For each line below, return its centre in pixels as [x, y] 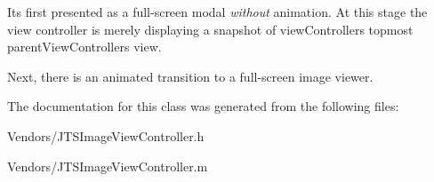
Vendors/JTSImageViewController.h [106, 135]
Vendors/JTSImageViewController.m [108, 166]
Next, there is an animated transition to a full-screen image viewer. [190, 76]
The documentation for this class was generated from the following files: [203, 106]
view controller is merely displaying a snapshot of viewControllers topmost [210, 29]
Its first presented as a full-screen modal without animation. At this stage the [217, 12]
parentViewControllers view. [84, 47]
